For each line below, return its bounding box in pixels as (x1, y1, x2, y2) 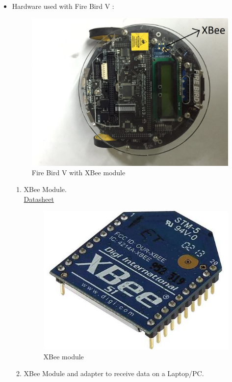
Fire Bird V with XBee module (31, 167, 126, 178)
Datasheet (24, 193, 54, 204)
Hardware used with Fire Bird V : (12, 1, 114, 11)
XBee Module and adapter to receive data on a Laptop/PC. (24, 368, 204, 378)
